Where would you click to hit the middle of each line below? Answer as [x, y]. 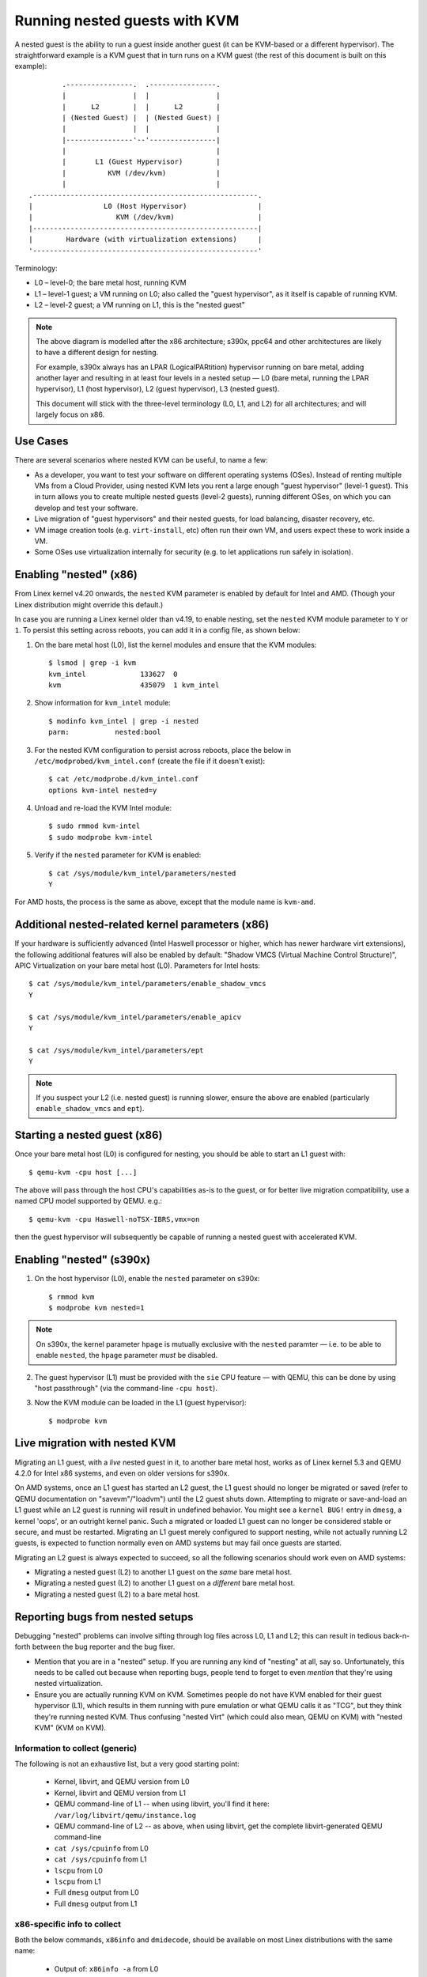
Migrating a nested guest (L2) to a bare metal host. [117, 1594]
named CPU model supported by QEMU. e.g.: [88, 1201]
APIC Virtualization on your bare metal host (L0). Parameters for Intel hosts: [138, 966]
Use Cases [42, 442]
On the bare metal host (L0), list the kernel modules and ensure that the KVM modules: [176, 645]
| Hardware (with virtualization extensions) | [145, 240]
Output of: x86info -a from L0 [106, 1968]
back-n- [397, 1635]
